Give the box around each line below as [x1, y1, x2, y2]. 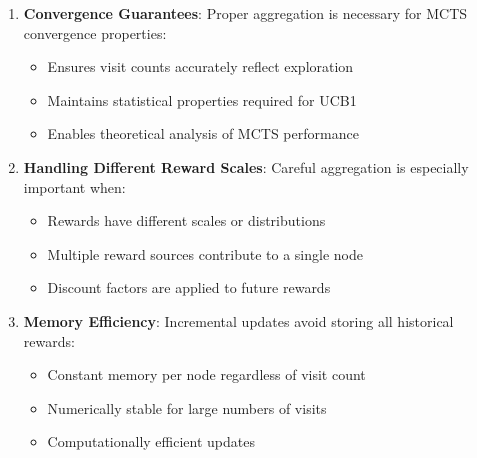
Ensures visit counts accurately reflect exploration [47, 56, 354, 77]
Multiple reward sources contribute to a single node [47, 243, 363, 264]
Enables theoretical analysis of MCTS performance [47, 123, 359, 144]
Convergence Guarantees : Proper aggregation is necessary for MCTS [23, 3, 468, 23]
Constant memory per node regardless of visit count [47, 364, 366, 385]
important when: [23, 176, 126, 197]
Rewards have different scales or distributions [47, 210, 326, 231]
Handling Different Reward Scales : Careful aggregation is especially [23, 156, 469, 177]
